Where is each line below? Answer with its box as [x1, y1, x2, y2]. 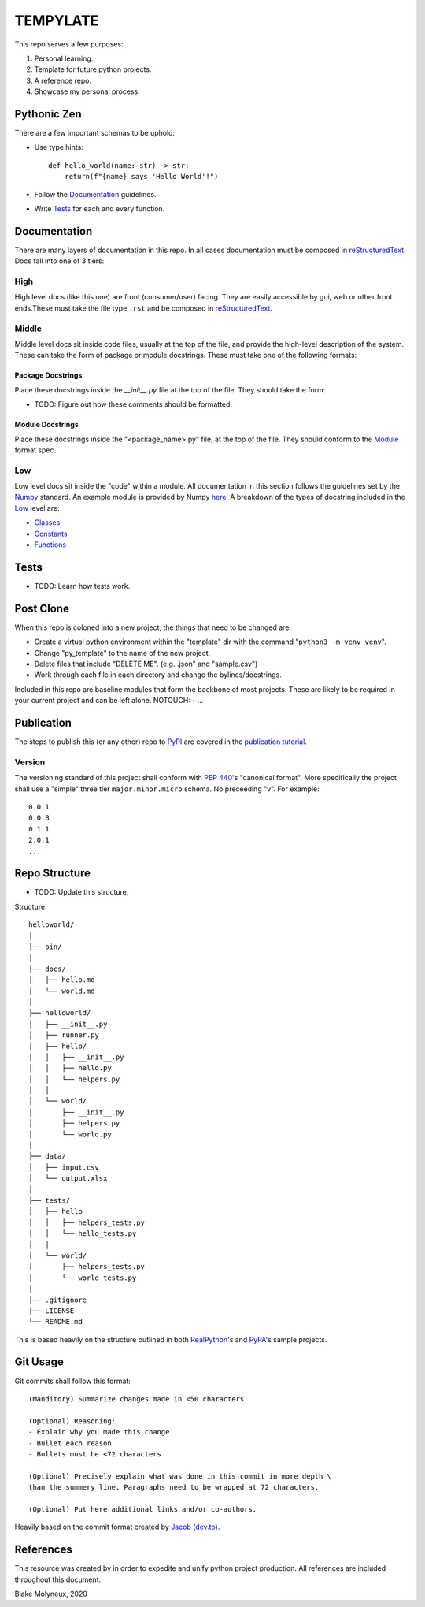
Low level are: [14, 503, 60, 512]
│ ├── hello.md [28, 976, 95, 984]
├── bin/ [28, 943, 62, 951]
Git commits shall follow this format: [14, 1376, 131, 1386]
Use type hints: [34, 143, 84, 152]
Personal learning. [34, 54, 94, 63]
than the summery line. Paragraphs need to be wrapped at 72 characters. [28, 1482, 320, 1492]
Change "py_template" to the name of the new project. [34, 648, 211, 657]
